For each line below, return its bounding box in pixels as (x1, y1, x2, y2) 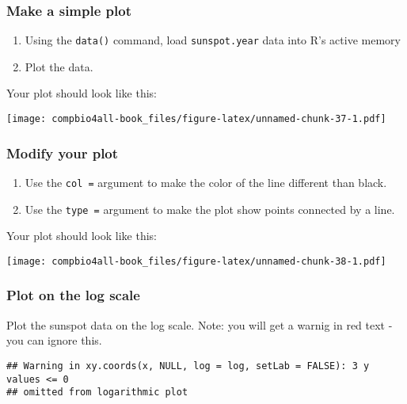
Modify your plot (6, 143, 119, 162)
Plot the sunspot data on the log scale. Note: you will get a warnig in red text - (6, 316, 393, 333)
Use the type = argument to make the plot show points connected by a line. (25, 200, 395, 217)
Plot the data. (25, 58, 93, 74)
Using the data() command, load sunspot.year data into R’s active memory (25, 32, 401, 48)
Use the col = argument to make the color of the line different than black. (25, 173, 387, 190)
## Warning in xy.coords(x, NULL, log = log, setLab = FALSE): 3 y (6, 360, 370, 372)
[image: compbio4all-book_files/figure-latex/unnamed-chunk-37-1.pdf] (6, 113, 386, 125)
